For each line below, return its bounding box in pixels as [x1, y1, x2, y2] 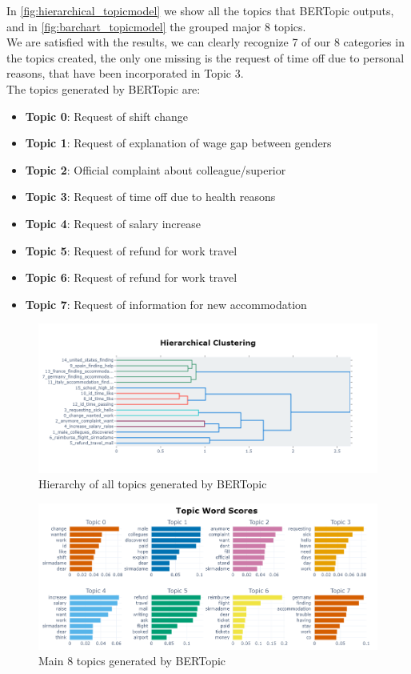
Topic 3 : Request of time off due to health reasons [25, 188, 276, 205]
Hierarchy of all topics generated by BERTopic [38, 475, 267, 492]
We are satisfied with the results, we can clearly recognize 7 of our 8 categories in [6, 34, 405, 50]
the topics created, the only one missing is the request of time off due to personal [6, 49, 405, 66]
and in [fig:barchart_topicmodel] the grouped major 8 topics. [6, 18, 306, 34]
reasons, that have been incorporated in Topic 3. [6, 65, 244, 82]
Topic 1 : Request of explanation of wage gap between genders [25, 134, 332, 151]
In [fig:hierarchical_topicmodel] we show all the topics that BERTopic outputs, [6, 2, 394, 18]
